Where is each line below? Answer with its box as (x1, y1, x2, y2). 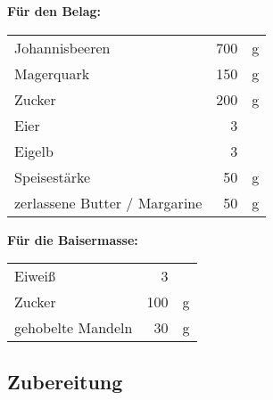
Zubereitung (7, 367, 123, 395)
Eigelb (14, 140, 54, 161)
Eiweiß (14, 265, 56, 287)
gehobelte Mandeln (14, 317, 133, 339)
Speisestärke (14, 166, 91, 187)
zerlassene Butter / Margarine (14, 192, 203, 213)
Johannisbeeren (14, 37, 111, 58)
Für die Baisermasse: (7, 230, 138, 249)
